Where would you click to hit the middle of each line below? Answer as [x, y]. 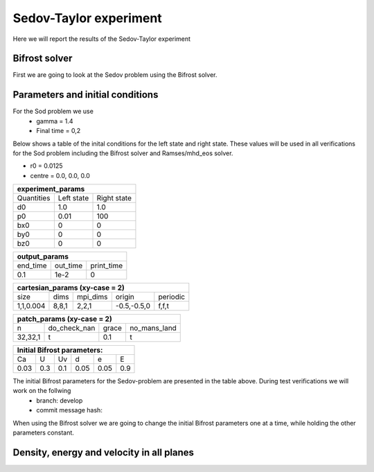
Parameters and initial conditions [86, 95]
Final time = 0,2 [59, 131]
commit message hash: [70, 410]
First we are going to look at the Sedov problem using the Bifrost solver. [115, 75]
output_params [43, 256]
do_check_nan [72, 328]
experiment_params [51, 189]
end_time [32, 265]
